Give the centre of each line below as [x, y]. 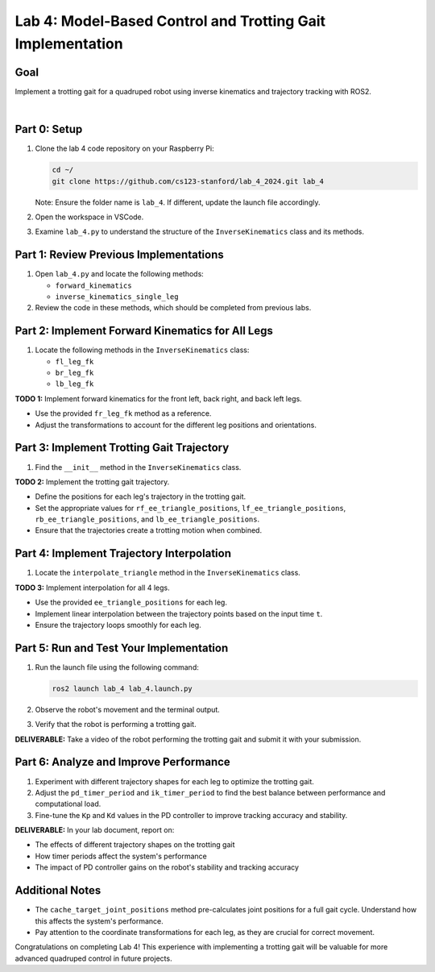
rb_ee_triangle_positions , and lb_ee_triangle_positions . [147, 519]
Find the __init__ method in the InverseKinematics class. [138, 467]
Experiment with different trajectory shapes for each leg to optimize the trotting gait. [174, 781]
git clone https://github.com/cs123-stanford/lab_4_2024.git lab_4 [188, 181]
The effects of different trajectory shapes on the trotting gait [135, 845]
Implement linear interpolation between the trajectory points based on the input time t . [179, 613]
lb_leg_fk [75, 384]
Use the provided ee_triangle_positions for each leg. [131, 602]
